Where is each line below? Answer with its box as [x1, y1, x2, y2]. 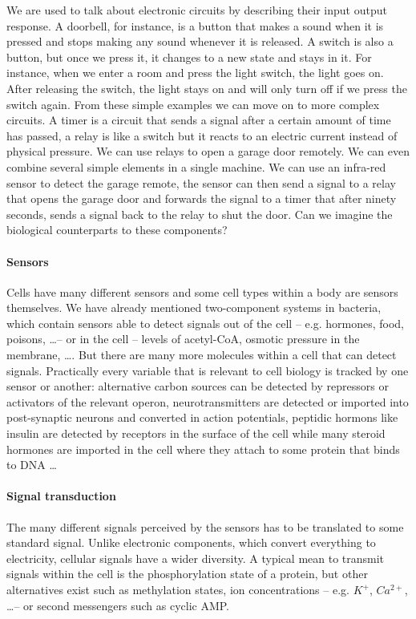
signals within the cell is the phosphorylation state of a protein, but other [6, 565, 368, 582]
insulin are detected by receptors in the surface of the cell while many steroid [6, 425, 386, 442]
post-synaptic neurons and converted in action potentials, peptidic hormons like [6, 409, 398, 426]
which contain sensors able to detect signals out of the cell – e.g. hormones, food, [6, 314, 404, 331]
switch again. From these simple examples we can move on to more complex [6, 95, 380, 112]
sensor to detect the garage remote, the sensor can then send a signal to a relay [6, 174, 396, 191]
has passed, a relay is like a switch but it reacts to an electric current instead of [6, 127, 398, 144]
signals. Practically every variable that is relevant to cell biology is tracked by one [6, 362, 409, 378]
